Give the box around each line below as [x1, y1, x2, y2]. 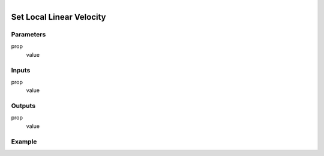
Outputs [11, 102, 36, 110]
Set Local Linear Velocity [11, 12, 106, 22]
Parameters [11, 30, 46, 38]
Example [11, 137, 37, 146]
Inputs [11, 66, 31, 74]
